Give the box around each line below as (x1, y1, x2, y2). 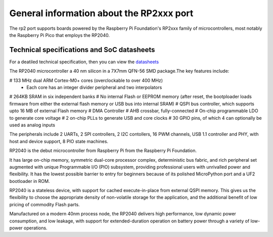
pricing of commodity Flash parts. (9, 201, 80, 207)
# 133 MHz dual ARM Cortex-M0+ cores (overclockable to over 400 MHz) (9, 77, 163, 83)
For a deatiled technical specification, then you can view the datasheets (9, 59, 159, 65)
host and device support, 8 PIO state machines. (9, 138, 109, 144)
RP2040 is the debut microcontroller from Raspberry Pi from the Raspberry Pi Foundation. (9, 148, 197, 154)
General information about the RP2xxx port (9, 8, 194, 19)
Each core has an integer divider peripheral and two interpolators (26, 84, 162, 90)
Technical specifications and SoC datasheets (9, 45, 155, 54)
